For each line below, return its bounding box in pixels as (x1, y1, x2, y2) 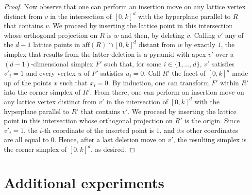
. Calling (190, 30, 216, 40)
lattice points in (33, 39, 80, 49)
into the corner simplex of (4, 87, 81, 97)
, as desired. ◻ (91, 144, 135, 154)
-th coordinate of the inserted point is (42, 125, 154, 135)
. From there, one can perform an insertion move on (90, 87, 244, 97)
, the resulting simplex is (173, 134, 247, 145)
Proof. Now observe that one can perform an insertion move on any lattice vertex (4, 1, 246, 11)
